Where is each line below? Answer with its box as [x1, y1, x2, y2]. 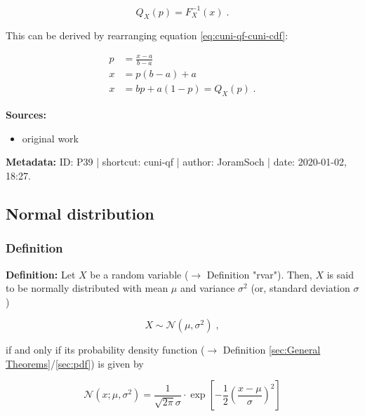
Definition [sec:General [223, 342, 321, 357]
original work [22, 130, 79, 145]
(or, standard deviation [251, 281, 350, 295]
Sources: [6, 107, 46, 122]
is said [326, 267, 354, 281]
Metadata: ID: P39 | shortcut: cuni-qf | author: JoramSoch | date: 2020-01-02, [6, 154, 347, 169]
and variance [180, 281, 235, 295]
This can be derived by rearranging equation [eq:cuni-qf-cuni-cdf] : [6, 28, 288, 43]
